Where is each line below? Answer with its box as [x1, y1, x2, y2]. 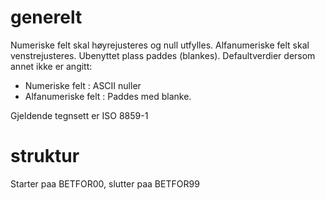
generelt [10, 6, 83, 29]
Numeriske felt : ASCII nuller [24, 79, 142, 91]
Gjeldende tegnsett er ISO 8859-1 [10, 109, 149, 121]
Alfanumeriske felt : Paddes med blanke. [24, 90, 192, 102]
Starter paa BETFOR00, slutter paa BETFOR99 [10, 177, 200, 190]
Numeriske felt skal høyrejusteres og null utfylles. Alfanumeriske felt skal [10, 39, 310, 51]
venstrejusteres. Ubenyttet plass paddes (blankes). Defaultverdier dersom [10, 49, 316, 61]
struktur [10, 145, 80, 168]
